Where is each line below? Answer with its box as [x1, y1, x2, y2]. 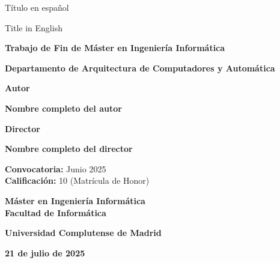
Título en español [5, 1, 69, 13]
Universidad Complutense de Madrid [5, 226, 162, 239]
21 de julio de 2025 [5, 246, 85, 259]
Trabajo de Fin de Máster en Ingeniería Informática [5, 41, 225, 54]
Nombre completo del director [5, 142, 133, 155]
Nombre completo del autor [5, 101, 122, 114]
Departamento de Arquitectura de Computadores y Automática [5, 61, 275, 74]
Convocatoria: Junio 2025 [5, 162, 106, 175]
